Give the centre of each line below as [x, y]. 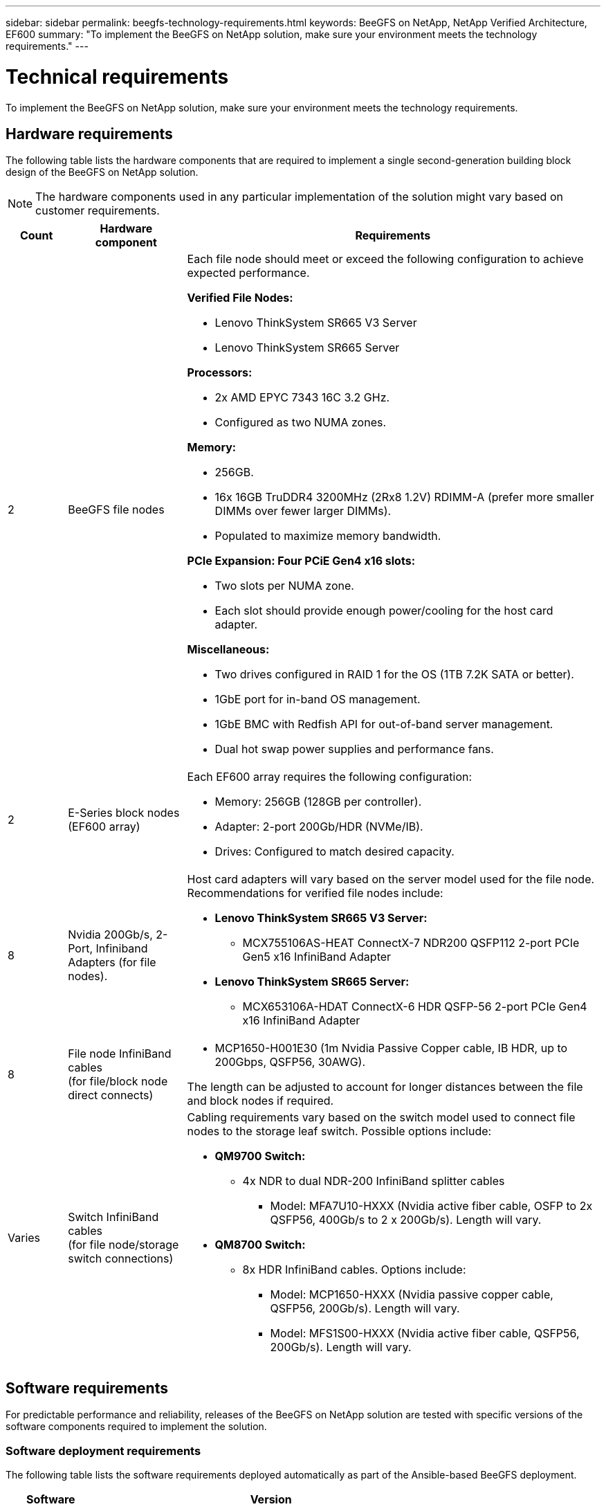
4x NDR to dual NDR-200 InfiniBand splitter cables [374, 1181]
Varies [24, 1238]
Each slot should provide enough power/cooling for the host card [384, 611]
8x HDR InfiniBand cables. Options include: [354, 1270]
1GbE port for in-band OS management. [318, 699]
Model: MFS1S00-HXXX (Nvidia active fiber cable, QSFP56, [425, 1334]
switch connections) [121, 1259]
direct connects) [111, 1095]
